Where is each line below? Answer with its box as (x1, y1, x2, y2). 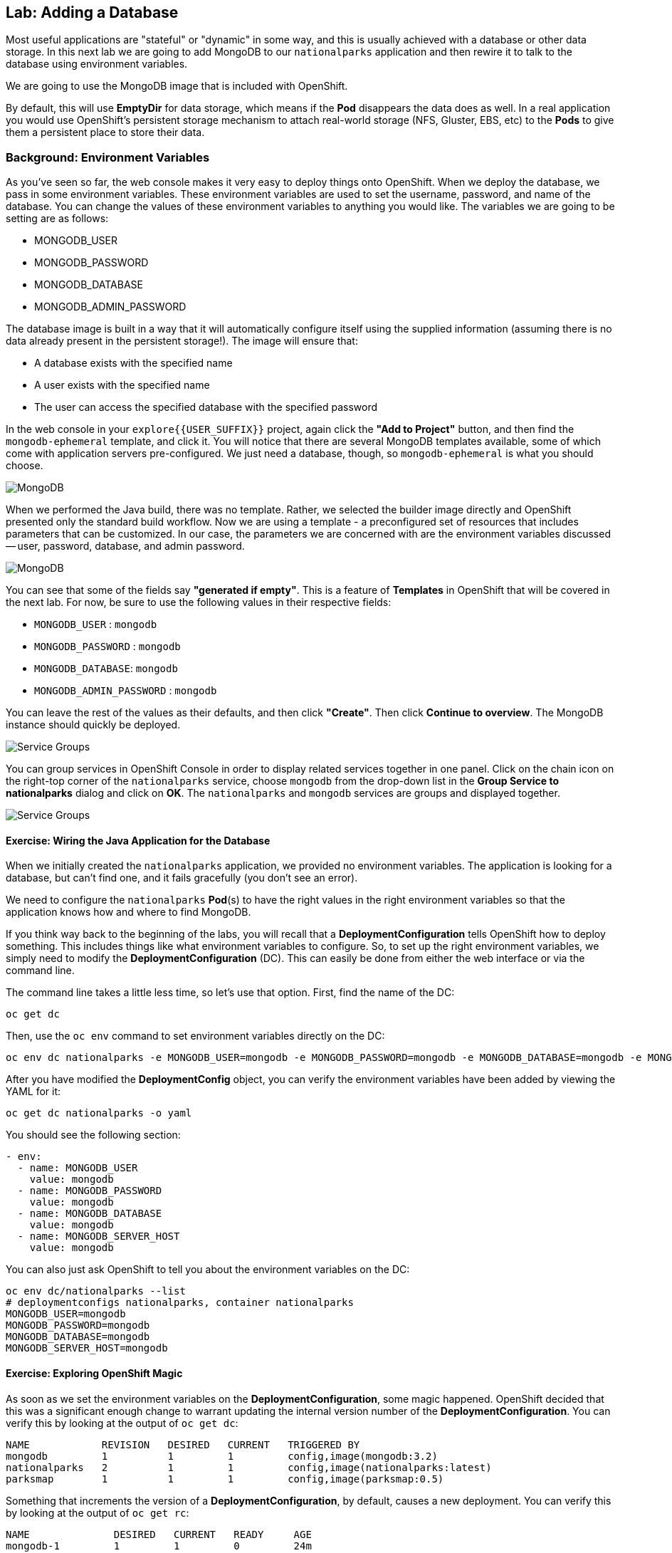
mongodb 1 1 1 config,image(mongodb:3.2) (6, 1450, 438, 1462)
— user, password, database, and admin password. (6, 540, 245, 553)
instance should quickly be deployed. (6, 718, 181, 731)
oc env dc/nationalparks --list (6, 1285, 186, 1297)
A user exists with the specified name (34, 379, 210, 392)
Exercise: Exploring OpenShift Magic (6, 1367, 183, 1379)
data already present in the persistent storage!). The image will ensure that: (6, 335, 358, 347)
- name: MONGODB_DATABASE (17, 1208, 162, 1220)
